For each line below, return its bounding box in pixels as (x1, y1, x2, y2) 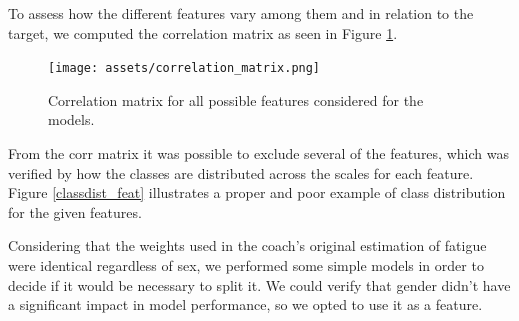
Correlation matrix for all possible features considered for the (48, 89, 424, 110)
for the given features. (8, 201, 142, 222)
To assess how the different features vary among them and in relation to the (8, 3, 474, 23)
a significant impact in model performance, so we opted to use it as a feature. (8, 294, 483, 315)
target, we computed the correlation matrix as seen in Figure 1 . (8, 22, 398, 43)
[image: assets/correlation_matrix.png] (48, 61, 321, 76)
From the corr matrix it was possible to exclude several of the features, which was (8, 143, 509, 164)
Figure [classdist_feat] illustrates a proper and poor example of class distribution (8, 182, 506, 203)
